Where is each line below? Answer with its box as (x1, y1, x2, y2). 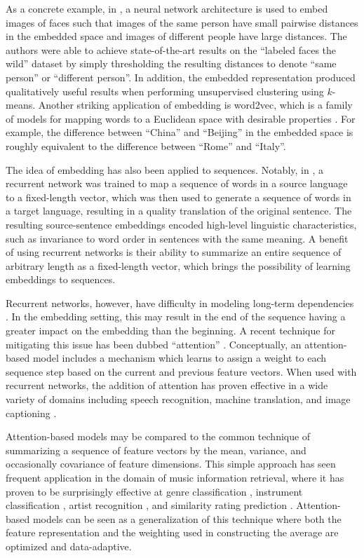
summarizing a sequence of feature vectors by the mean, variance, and (6, 442, 306, 457)
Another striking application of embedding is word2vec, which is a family (38, 97, 353, 112)
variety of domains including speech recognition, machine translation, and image (6, 392, 351, 407)
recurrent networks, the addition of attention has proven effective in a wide (6, 378, 328, 393)
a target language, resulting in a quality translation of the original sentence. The (6, 203, 352, 218)
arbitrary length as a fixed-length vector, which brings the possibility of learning (6, 258, 351, 273)
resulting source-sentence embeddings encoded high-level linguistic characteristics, (6, 217, 357, 231)
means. (6, 97, 36, 112)
